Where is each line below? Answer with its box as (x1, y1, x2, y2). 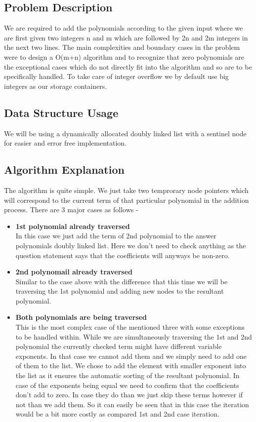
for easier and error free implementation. (4, 138, 127, 148)
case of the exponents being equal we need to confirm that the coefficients (15, 380, 239, 390)
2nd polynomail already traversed (15, 267, 132, 277)
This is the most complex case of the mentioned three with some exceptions (15, 322, 245, 332)
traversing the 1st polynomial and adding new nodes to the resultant (15, 286, 224, 296)
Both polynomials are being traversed (15, 312, 147, 322)
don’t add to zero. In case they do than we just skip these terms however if (15, 389, 243, 400)
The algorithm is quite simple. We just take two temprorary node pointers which (4, 185, 249, 195)
